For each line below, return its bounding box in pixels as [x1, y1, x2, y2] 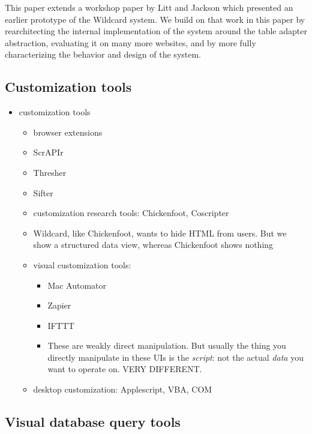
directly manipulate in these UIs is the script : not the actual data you [47, 351, 304, 363]
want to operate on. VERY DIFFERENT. [47, 363, 202, 375]
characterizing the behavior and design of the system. [5, 48, 202, 61]
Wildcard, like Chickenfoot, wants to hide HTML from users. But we [33, 226, 287, 239]
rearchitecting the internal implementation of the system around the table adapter [5, 25, 307, 37]
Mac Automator [47, 279, 107, 291]
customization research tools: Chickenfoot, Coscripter [33, 206, 229, 219]
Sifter [33, 186, 53, 199]
